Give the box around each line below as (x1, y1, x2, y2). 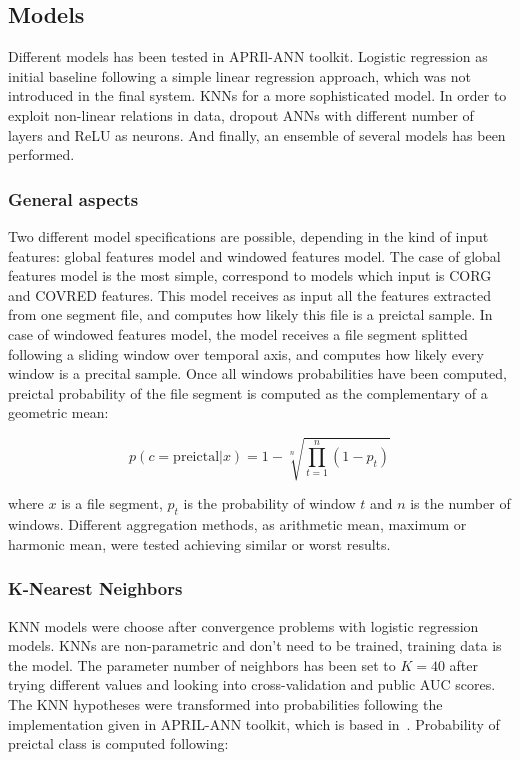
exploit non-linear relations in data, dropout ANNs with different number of (8, 104, 474, 125)
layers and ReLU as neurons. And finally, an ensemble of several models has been (8, 124, 506, 145)
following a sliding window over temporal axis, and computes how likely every (8, 343, 484, 364)
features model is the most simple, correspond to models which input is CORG (8, 265, 492, 286)
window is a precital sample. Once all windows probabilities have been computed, (8, 363, 507, 384)
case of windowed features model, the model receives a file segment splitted (8, 323, 468, 344)
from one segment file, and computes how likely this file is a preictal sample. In (8, 304, 493, 325)
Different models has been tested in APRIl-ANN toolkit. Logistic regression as (8, 46, 488, 67)
